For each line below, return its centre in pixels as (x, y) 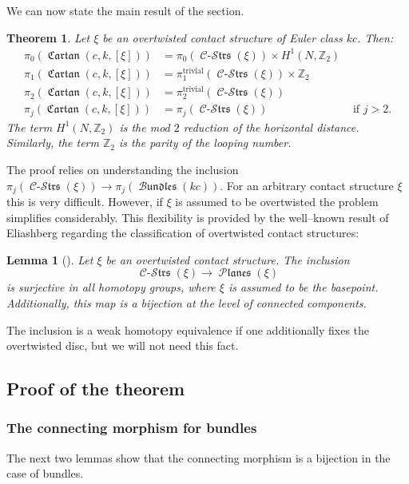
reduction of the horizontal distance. (271, 127)
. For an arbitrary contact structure (307, 185)
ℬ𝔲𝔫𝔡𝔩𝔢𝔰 (158, 186)
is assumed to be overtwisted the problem (277, 201)
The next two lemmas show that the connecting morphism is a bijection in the (199, 457)
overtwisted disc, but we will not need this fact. (123, 345)
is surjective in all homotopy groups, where (111, 287)
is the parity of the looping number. (205, 143)
